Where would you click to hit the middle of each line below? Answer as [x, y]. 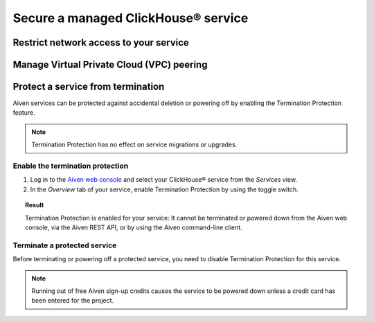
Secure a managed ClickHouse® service [131, 18]
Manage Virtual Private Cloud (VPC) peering [110, 65]
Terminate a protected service [65, 245]
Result [35, 205]
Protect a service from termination [89, 87]
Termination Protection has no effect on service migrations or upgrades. [134, 144]
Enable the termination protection [71, 166]
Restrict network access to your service [101, 42]
